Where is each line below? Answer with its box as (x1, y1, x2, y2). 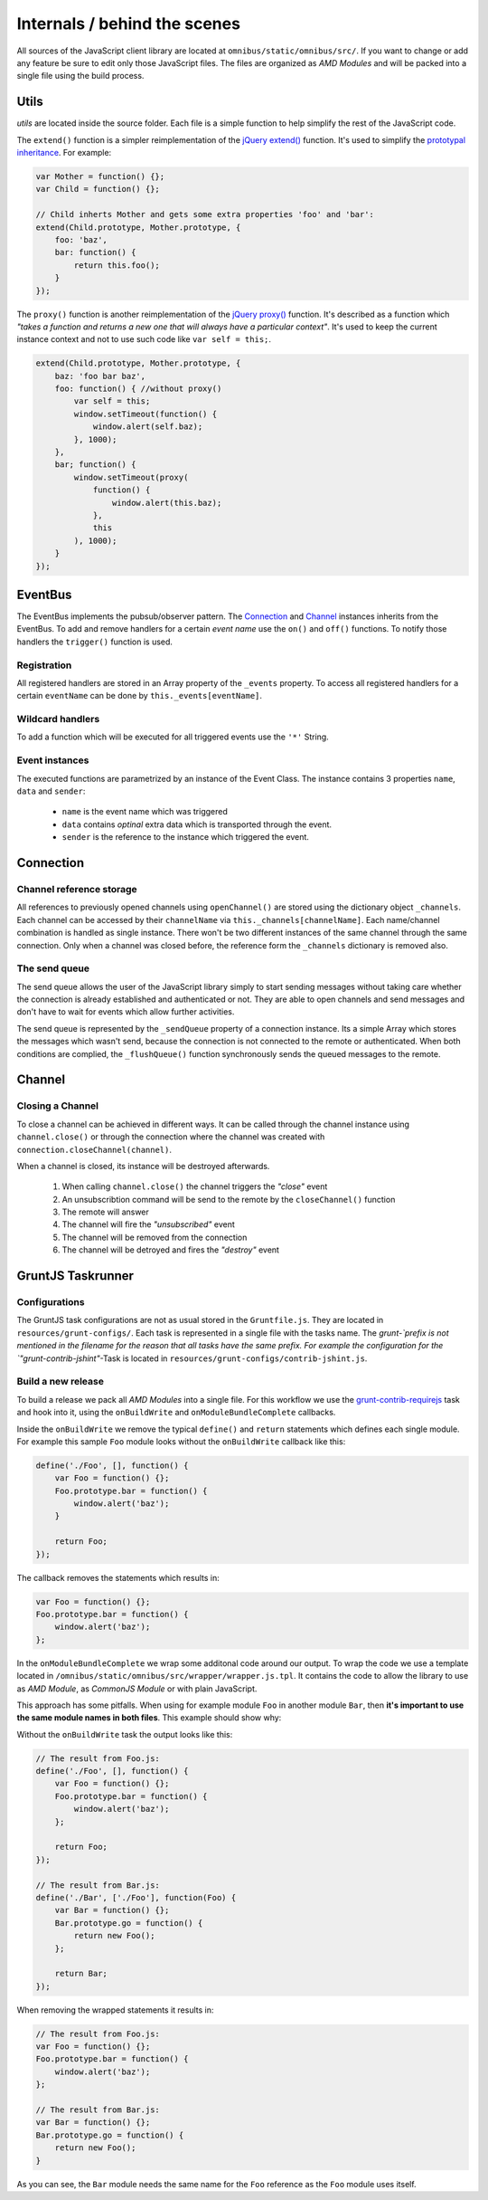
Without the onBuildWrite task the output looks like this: (16, 1729, 233, 1739)
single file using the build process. (16, 71, 145, 81)
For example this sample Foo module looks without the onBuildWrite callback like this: (16, 1435, 346, 1447)
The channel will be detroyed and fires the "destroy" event (61, 1244, 280, 1255)
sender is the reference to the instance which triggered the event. (61, 832, 309, 843)
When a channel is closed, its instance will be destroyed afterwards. (16, 1160, 270, 1171)
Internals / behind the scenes (16, 14, 241, 33)
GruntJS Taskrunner (16, 1268, 135, 1284)
